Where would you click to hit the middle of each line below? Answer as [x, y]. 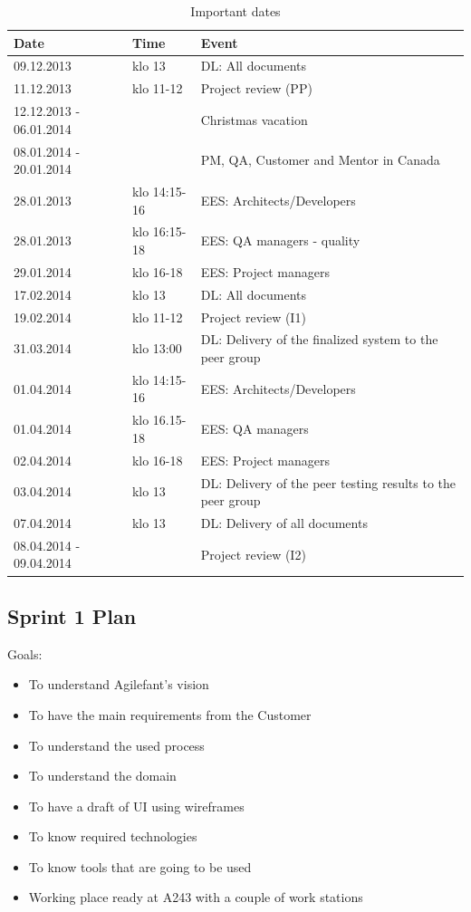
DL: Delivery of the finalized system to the [319, 339]
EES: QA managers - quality [280, 240]
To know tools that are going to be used [140, 866]
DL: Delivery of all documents [284, 523]
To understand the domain [102, 776]
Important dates [235, 11]
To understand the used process [116, 745]
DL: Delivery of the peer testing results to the [328, 482]
